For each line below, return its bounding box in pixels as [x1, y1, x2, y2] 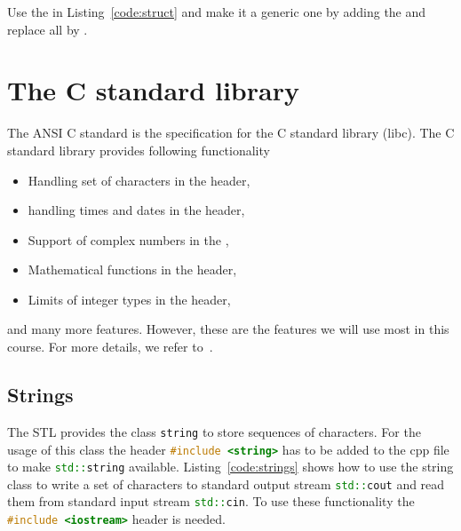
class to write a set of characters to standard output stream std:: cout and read [7, 474, 445, 493]
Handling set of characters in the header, [28, 170, 250, 189]
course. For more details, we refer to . [7, 337, 213, 356]
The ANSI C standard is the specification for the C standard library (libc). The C [7, 123, 455, 142]
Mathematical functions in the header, [28, 260, 237, 279]
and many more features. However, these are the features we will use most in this [7, 320, 449, 338]
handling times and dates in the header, [28, 201, 245, 219]
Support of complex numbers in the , [28, 230, 229, 249]
